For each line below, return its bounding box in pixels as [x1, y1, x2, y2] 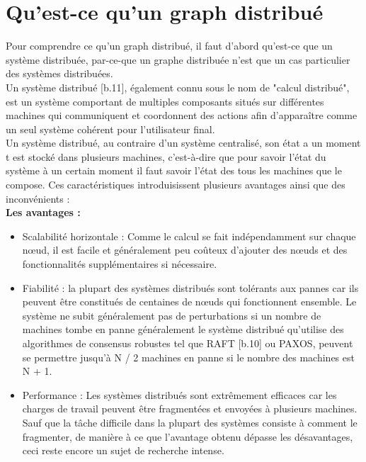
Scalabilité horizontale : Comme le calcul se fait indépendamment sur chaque [22, 228, 356, 243]
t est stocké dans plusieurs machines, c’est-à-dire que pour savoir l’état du [6, 149, 326, 164]
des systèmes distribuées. [6, 66, 113, 81]
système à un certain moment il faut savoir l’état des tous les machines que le [6, 163, 342, 178]
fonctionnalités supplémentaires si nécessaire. [22, 257, 217, 271]
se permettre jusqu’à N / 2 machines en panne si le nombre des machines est [22, 349, 355, 364]
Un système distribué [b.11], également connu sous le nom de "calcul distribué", [6, 79, 350, 94]
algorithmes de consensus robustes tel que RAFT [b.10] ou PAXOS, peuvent [22, 336, 353, 350]
